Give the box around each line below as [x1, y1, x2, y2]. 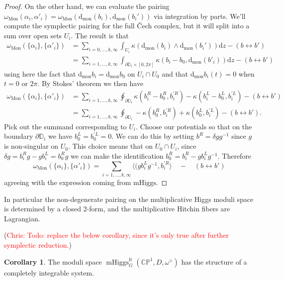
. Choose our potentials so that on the [136, 121, 252, 131]
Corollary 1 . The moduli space [4, 256, 102, 267]
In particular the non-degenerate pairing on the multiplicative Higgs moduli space [4, 193, 254, 204]
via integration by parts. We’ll [153, 10, 246, 21]
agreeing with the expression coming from [4, 177, 131, 187]
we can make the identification [71, 150, 164, 161]
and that [162, 68, 189, 79]
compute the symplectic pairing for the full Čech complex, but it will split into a [4, 20, 250, 31]
